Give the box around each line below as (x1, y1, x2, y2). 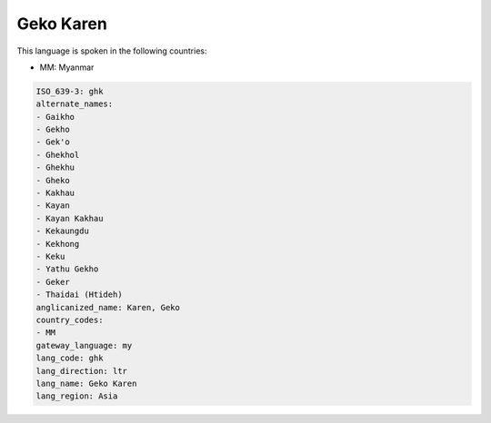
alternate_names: (35, 99, 114, 109)
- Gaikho (35, 112, 75, 122)
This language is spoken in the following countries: (16, 45, 207, 56)
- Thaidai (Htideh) (35, 290, 123, 300)
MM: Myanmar (39, 62, 95, 73)
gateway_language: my (35, 340, 133, 350)
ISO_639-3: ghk (35, 86, 104, 96)
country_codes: (35, 314, 104, 325)
